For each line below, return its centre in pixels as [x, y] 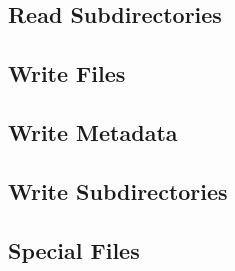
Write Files [67, 73]
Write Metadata [93, 131]
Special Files [74, 249]
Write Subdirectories [118, 190]
